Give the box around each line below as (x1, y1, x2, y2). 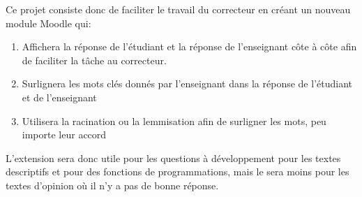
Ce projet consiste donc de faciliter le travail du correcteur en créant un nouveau (6, 2, 351, 16)
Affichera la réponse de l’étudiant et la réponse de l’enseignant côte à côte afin (22, 39, 357, 54)
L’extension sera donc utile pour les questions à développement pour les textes (6, 150, 341, 165)
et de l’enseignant (22, 89, 97, 104)
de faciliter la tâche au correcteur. (22, 52, 167, 67)
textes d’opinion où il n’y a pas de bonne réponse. (6, 177, 219, 192)
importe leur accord (22, 127, 107, 142)
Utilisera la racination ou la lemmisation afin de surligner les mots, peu (22, 113, 326, 128)
